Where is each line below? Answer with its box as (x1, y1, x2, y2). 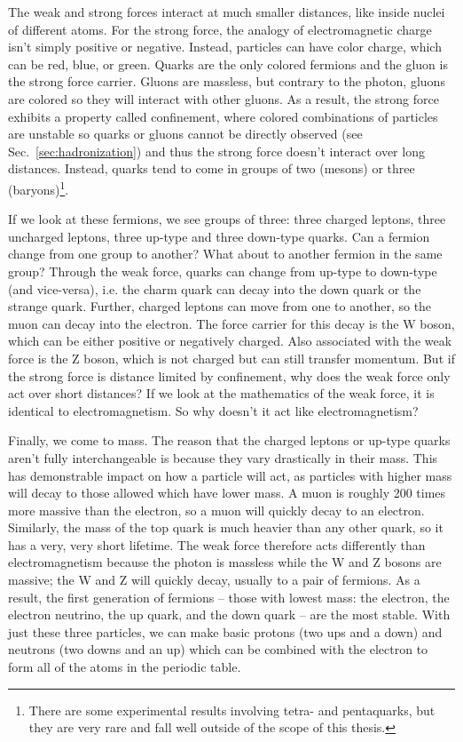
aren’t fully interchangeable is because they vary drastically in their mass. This (8, 448, 438, 467)
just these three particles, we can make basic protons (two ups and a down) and (8, 622, 443, 641)
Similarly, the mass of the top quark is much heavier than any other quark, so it (8, 518, 443, 537)
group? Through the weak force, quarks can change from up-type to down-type (8, 261, 437, 280)
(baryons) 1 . (8, 177, 69, 198)
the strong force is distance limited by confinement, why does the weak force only (8, 366, 451, 385)
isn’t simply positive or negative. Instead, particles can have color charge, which (8, 37, 442, 56)
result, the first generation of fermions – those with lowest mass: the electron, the (8, 587, 450, 606)
